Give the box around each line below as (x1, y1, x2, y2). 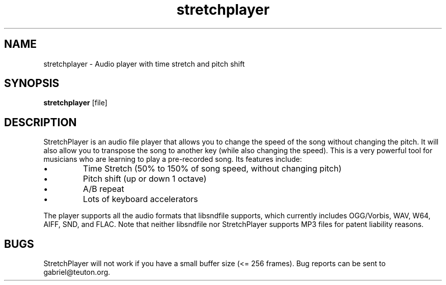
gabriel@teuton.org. (43, 268, 110, 277)
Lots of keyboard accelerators (83, 194, 198, 205)
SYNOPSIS (4, 77, 60, 90)
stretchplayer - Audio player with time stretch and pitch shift (43, 59, 245, 68)
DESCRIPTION (4, 116, 77, 129)
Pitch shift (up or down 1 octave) (83, 174, 207, 184)
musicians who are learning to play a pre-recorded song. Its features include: (43, 155, 302, 164)
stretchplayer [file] (43, 98, 107, 107)
